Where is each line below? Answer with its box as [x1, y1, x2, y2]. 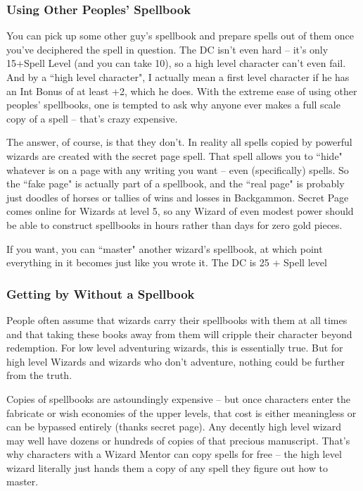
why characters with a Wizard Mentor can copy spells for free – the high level [6, 447, 342, 461]
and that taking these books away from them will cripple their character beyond [6, 326, 352, 341]
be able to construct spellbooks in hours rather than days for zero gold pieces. [6, 217, 343, 232]
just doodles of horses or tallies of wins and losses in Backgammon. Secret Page [6, 189, 349, 204]
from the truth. [6, 368, 72, 383]
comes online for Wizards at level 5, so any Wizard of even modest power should [6, 204, 354, 218]
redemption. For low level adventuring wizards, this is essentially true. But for [6, 340, 343, 355]
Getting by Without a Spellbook [6, 285, 195, 302]
